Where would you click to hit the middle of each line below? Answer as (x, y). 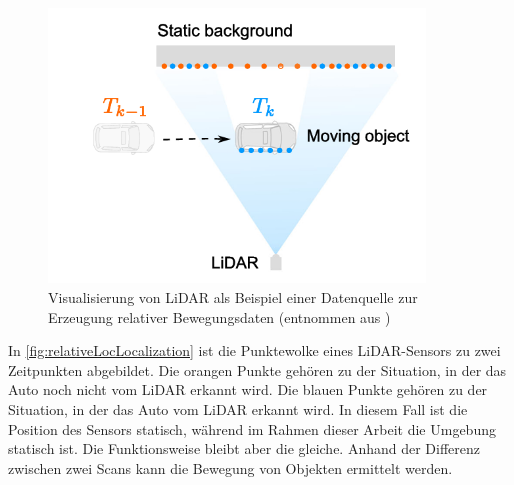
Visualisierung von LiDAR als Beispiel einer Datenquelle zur (233, 296)
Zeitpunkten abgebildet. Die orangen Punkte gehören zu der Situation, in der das (257, 369)
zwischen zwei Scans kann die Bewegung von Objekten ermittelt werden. (230, 467)
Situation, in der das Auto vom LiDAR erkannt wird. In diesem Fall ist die (238, 408)
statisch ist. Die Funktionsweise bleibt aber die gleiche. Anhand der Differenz (244, 448)
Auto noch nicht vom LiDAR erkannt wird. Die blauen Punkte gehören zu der (248, 389)
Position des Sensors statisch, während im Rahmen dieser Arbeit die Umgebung (252, 428)
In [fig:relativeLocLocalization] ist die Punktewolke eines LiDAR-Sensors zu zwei (254, 350)
